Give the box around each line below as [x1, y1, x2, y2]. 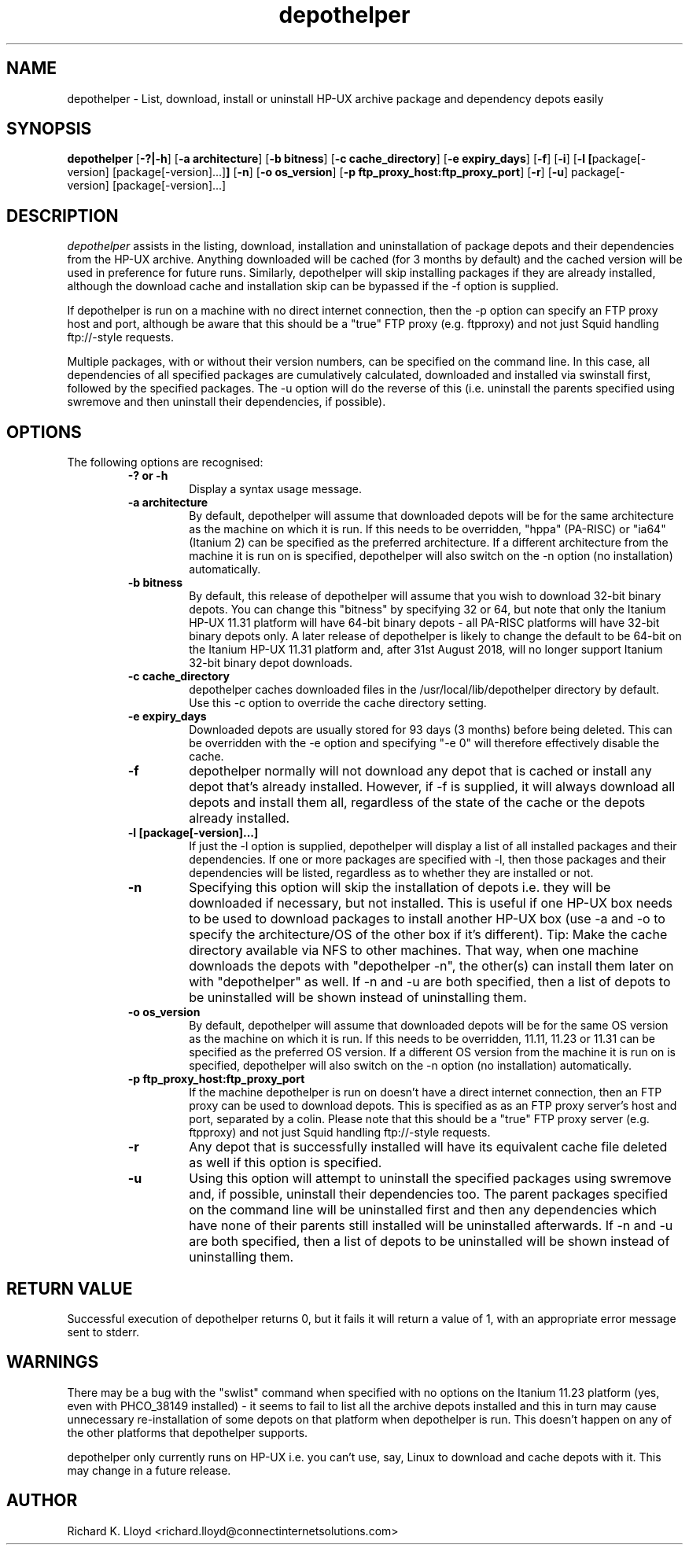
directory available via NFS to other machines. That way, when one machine [189, 942, 639, 959]
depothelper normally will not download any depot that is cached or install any [189, 763, 652, 779]
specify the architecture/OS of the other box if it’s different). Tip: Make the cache [189, 927, 668, 943]
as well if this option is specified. [189, 1155, 382, 1171]
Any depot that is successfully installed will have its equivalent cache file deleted [189, 1139, 668, 1155]
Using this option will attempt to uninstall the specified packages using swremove [189, 1170, 672, 1187]
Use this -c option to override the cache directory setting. [189, 696, 487, 710]
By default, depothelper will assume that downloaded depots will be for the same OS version [189, 1019, 669, 1033]
